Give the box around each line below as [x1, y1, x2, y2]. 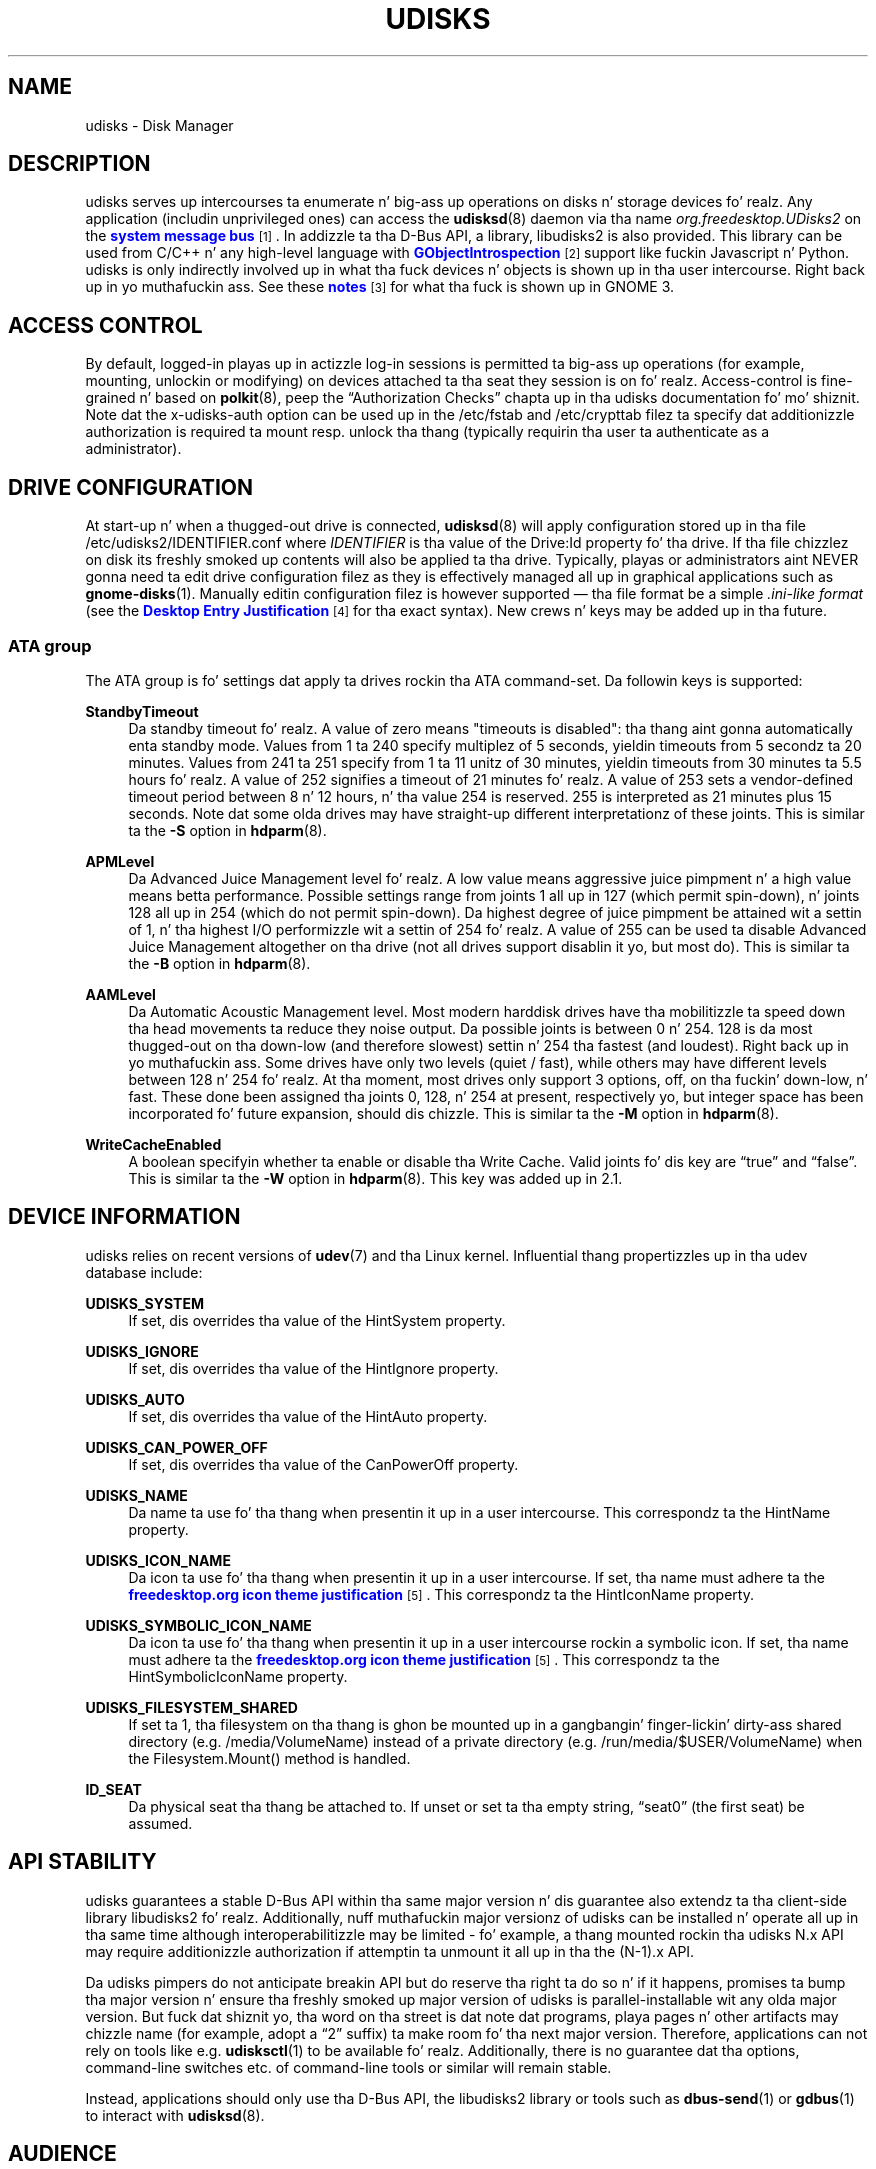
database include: [85, 1263, 203, 1281]
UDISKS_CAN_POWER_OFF [85, 1438, 268, 1456]
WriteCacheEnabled [85, 1135, 222, 1153]
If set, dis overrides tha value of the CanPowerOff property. [128, 1455, 519, 1473]
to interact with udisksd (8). [85, 2106, 265, 2124]
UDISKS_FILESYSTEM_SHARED [85, 1698, 298, 1716]
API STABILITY [8, 1849, 157, 1875]
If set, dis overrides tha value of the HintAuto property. [128, 1407, 488, 1425]
